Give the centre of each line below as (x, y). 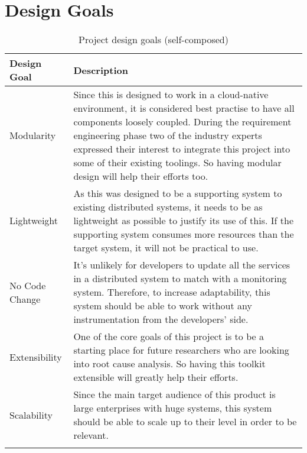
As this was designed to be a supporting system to (178, 193)
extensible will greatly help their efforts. (156, 377)
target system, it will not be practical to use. (166, 248)
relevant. (91, 435)
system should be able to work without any (163, 306)
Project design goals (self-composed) (153, 40)
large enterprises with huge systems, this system (173, 408)
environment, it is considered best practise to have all (184, 108)
